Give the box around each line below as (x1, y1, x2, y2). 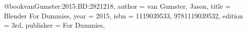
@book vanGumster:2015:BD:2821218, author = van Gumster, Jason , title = (4, 1, 231, 11)
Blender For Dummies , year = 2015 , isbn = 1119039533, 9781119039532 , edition (4, 10, 243, 20)
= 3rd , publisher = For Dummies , (4, 20, 105, 30)
